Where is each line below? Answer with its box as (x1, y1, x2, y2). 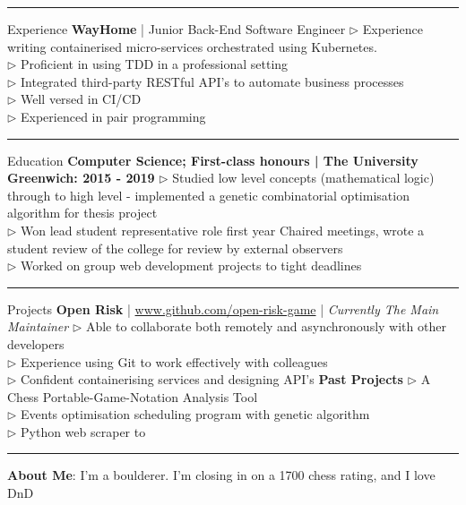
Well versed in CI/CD (21, 90, 142, 108)
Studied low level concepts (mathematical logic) (172, 168, 435, 187)
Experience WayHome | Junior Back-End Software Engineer (7, 20, 346, 38)
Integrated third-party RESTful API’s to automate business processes (21, 72, 404, 90)
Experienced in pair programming (21, 107, 206, 125)
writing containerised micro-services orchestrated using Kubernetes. (7, 37, 377, 56)
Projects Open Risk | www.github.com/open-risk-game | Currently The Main (7, 299, 439, 318)
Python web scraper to (21, 422, 146, 441)
